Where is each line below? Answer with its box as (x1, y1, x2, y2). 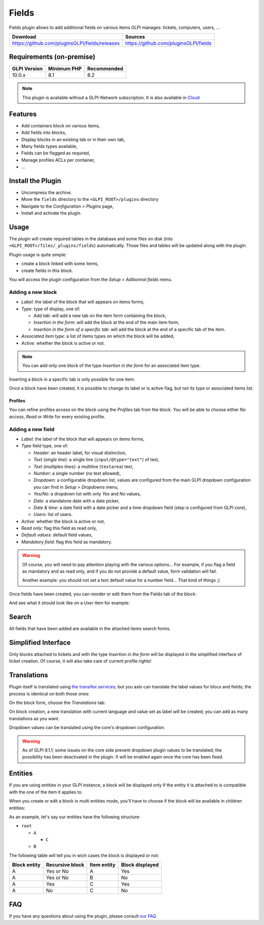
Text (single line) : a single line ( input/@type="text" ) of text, (33, 457, 159, 462)
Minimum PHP (48, 65, 82, 72)
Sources (125, 33, 145, 40)
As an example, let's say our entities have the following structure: (9, 814, 140, 820)
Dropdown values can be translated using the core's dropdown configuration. (9, 725, 166, 730)
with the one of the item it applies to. (9, 789, 83, 795)
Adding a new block (9, 289, 57, 295)
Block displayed (121, 861, 159, 868)
